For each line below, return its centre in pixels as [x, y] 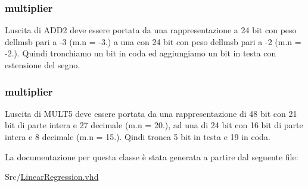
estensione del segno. [43, 65]
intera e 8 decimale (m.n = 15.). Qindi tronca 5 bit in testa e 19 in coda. [138, 137]
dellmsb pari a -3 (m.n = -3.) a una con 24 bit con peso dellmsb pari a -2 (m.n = [153, 41]
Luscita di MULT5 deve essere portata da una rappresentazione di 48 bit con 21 [151, 113]
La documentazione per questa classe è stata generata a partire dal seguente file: [152, 156]
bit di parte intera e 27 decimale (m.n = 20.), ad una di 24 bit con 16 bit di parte [154, 125]
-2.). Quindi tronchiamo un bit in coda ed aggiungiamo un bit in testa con [141, 53]
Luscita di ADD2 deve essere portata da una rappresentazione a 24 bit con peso [151, 30]
